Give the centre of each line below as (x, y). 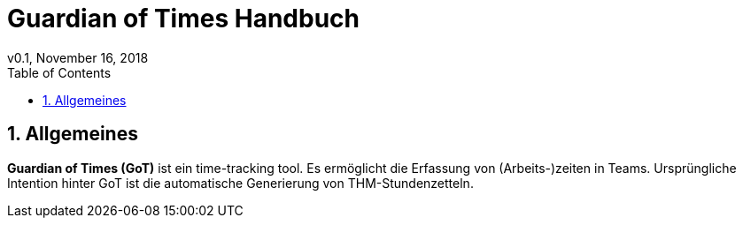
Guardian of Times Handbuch (183, 19)
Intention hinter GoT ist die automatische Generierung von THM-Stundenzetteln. (240, 183)
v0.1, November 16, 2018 (78, 57)
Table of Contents (59, 72)
